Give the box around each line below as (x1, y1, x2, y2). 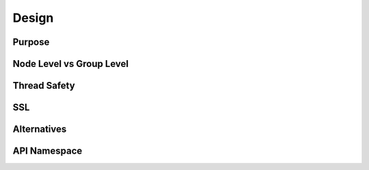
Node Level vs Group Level (12, 58, 129, 70)
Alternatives (12, 124, 67, 135)
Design (12, 10, 54, 25)
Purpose (12, 36, 50, 48)
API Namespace (12, 145, 83, 157)
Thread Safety (12, 80, 75, 91)
